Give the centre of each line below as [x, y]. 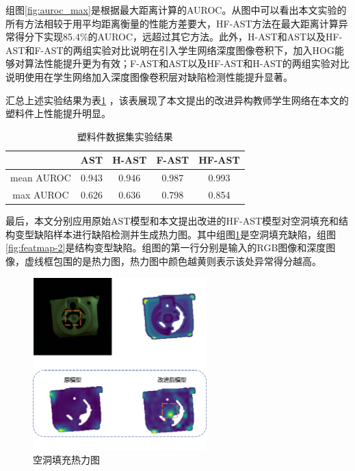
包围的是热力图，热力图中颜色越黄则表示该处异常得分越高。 [187, 260]
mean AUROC [41, 178]
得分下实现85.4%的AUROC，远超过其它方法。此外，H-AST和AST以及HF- [179, 37]
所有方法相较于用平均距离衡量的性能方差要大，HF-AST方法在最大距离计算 [172, 23]
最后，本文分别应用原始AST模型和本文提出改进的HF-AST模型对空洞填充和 [172, 221]
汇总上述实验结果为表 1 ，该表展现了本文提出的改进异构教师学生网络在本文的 [177, 100]
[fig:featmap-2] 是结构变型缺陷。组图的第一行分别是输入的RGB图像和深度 [166, 247]
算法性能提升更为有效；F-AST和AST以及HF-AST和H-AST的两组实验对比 [187, 63]
